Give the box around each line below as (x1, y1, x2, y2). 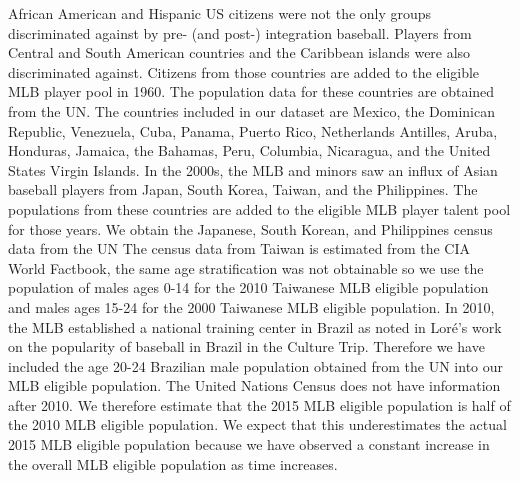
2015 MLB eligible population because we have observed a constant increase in (8, 434, 490, 455)
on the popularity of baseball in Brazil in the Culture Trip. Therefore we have (8, 336, 485, 357)
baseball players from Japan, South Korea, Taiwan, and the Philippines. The (8, 179, 478, 200)
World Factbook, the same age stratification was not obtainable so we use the (8, 257, 484, 278)
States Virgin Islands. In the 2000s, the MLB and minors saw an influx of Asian (8, 159, 498, 180)
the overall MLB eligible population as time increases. (8, 453, 338, 474)
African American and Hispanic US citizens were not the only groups (8, 3, 432, 23)
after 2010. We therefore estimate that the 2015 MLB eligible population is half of (8, 394, 511, 415)
